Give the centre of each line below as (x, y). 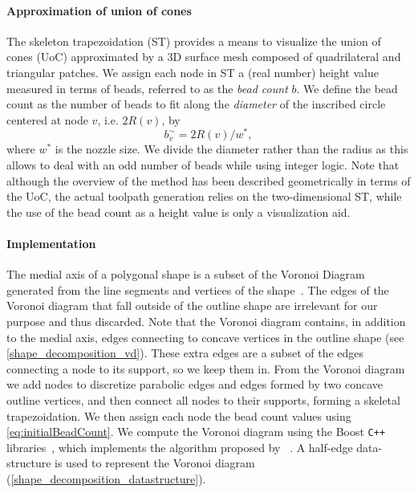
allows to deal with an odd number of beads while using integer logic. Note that (203, 165)
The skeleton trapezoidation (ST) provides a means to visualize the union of (194, 41)
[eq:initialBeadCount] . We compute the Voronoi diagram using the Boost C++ (196, 432)
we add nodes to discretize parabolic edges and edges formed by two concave (195, 384)
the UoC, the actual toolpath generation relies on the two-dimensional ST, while (204, 196)
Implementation (51, 243)
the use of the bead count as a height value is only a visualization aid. (179, 212)
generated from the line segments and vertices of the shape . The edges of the (198, 289)
